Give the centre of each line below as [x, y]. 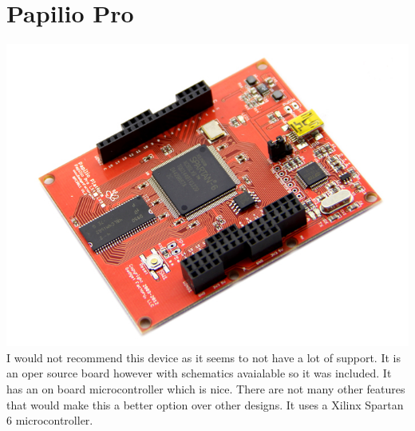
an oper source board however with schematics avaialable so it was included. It [199, 373]
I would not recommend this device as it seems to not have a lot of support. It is [204, 357]
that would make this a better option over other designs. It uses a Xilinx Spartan [205, 404]
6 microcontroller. [50, 420]
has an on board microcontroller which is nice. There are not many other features [206, 388]
